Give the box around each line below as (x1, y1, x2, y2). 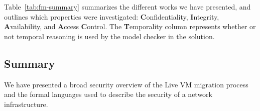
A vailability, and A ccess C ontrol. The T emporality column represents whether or (4, 21, 256, 32)
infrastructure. (4, 98, 48, 109)
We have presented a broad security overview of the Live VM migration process (4, 79, 248, 89)
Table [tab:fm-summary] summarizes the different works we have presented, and (4, 2, 251, 12)
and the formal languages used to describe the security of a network (4, 89, 213, 99)
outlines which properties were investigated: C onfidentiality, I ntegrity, (4, 11, 219, 22)
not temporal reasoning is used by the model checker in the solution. (4, 31, 215, 41)
